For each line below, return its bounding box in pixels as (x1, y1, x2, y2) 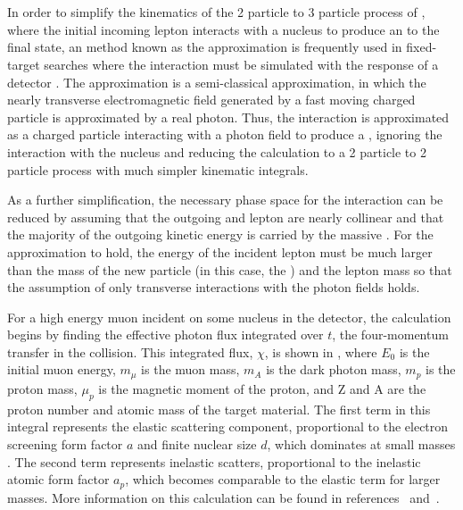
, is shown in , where (264, 342, 377, 361)
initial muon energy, (7, 360, 116, 379)
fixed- (406, 38, 437, 56)
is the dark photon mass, (266, 360, 401, 379)
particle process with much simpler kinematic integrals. (7, 160, 309, 179)
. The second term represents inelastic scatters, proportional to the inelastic (7, 452, 421, 471)
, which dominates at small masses (267, 434, 456, 453)
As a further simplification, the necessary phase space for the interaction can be (7, 190, 443, 209)
